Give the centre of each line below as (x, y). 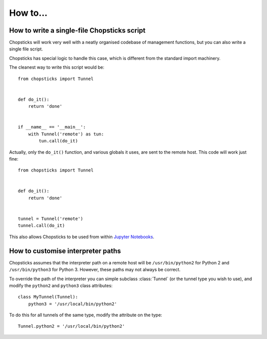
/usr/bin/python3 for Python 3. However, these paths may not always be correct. (95, 270)
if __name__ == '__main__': (52, 127)
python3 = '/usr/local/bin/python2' (72, 304)
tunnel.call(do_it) (42, 226)
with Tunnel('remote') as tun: (66, 134)
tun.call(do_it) (58, 141)
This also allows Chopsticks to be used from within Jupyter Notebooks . (82, 237)
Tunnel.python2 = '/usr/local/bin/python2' (71, 326)
